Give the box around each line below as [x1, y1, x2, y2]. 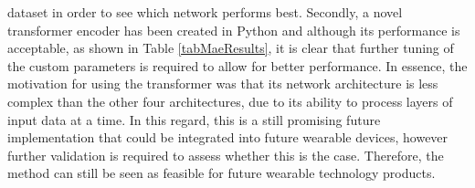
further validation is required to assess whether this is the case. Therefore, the [7, 145, 444, 164]
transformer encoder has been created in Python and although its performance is [7, 20, 460, 39]
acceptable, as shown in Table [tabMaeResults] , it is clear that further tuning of [7, 38, 454, 57]
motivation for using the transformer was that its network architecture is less [7, 74, 438, 93]
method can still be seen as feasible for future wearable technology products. [7, 163, 436, 183]
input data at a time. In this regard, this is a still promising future [7, 110, 381, 129]
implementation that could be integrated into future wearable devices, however [7, 128, 449, 147]
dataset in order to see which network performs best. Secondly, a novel [7, 3, 403, 21]
